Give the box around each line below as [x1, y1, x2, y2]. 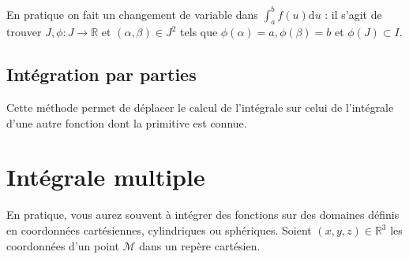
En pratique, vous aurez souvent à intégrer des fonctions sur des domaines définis [6, 206, 400, 223]
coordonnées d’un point [6, 237, 119, 253]
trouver [6, 24, 42, 40]
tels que [180, 24, 218, 40]
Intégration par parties [6, 62, 197, 87]
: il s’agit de [325, 6, 382, 22]
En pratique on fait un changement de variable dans [6, 6, 258, 22]
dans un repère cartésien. [139, 237, 261, 253]
